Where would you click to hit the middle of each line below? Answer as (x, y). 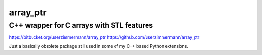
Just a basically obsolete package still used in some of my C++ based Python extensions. (99, 46)
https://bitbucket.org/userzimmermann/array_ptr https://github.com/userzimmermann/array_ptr (104, 37)
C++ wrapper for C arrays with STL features (81, 25)
